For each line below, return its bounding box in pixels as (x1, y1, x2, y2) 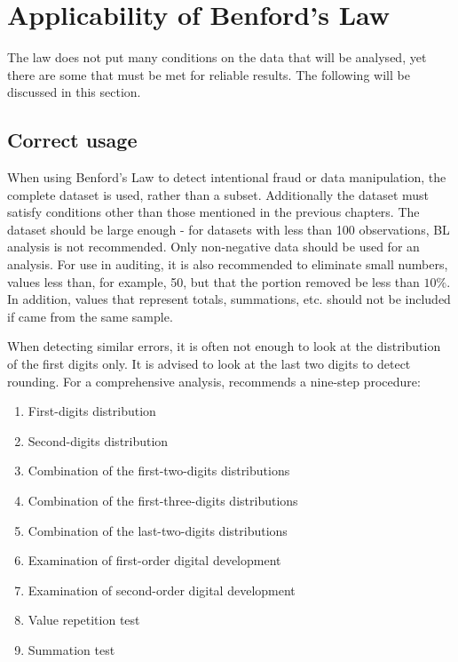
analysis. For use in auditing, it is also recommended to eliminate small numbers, (7, 255, 448, 274)
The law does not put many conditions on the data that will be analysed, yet (7, 48, 427, 67)
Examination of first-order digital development (28, 551, 281, 570)
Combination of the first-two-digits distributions (28, 461, 290, 480)
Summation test (28, 640, 115, 658)
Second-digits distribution (28, 431, 169, 450)
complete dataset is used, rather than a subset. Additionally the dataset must (7, 185, 430, 203)
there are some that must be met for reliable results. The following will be (7, 65, 410, 84)
